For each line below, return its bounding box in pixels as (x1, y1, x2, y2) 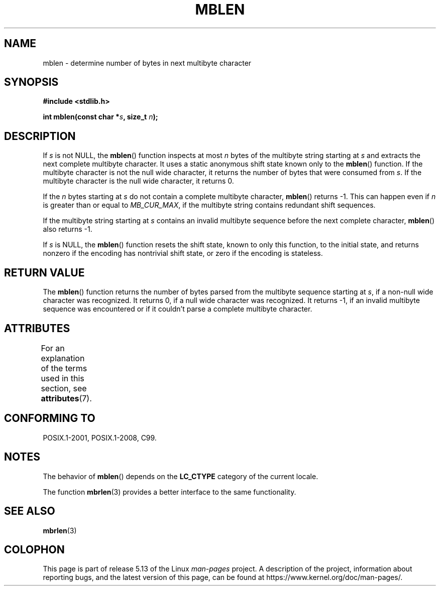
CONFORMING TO (4, 412, 95, 425)
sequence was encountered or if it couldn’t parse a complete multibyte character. (43, 305, 312, 314)
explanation (41, 353, 85, 363)
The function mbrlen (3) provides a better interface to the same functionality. (43, 487, 296, 496)
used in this (41, 373, 84, 383)
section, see (41, 383, 87, 393)
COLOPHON (4, 543, 65, 556)
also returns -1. (43, 225, 92, 234)
